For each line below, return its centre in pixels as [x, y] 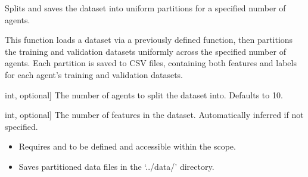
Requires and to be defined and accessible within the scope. [127, 146]
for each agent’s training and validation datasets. [94, 74]
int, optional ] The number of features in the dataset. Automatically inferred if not [154, 115]
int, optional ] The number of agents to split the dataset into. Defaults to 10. [144, 94]
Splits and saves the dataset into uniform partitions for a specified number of [145, 8]
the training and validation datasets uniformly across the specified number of [145, 51]
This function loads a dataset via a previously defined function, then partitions [149, 40]
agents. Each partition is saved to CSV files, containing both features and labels [151, 63]
